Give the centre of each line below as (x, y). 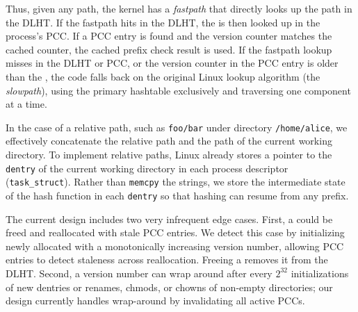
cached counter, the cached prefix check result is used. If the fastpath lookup (169, 49)
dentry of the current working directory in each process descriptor (147, 168)
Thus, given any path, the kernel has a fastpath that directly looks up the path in (179, 8)
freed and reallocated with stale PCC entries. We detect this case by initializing (175, 232)
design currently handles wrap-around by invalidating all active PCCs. (155, 301)
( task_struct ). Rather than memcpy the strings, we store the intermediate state (176, 182)
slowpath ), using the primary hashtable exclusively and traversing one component (178, 90)
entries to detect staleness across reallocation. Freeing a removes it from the (167, 260)
